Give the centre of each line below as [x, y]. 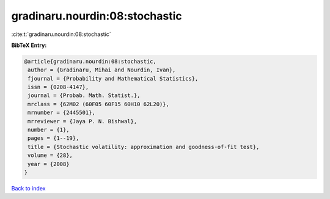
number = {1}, [49, 130]
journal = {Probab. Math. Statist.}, [84, 96]
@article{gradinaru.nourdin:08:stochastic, [90, 61]
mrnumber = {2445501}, [62, 113]
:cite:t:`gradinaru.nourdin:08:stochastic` [61, 34]
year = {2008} [49, 164]
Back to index [28, 188]
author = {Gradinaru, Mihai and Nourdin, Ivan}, [102, 70]
